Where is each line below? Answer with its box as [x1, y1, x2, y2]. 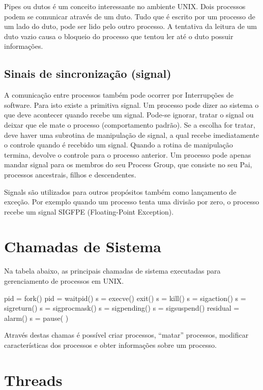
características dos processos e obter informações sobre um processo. [4, 339, 217, 350]
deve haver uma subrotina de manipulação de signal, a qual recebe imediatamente [4, 129, 259, 140]
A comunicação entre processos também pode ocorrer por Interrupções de [4, 89, 233, 100]
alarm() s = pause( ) [4, 312, 69, 323]
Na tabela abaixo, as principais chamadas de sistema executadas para [4, 265, 221, 276]
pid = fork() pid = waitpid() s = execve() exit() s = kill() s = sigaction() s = [4, 292, 246, 303]
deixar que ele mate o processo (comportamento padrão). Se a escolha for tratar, [4, 119, 255, 130]
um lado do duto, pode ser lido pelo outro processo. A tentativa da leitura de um [4, 21, 257, 32]
